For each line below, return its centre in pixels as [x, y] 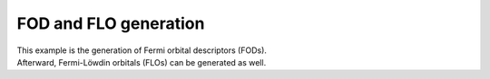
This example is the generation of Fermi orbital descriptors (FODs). [142, 50]
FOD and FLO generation [111, 23]
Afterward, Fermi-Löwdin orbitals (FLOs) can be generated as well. [142, 62]
